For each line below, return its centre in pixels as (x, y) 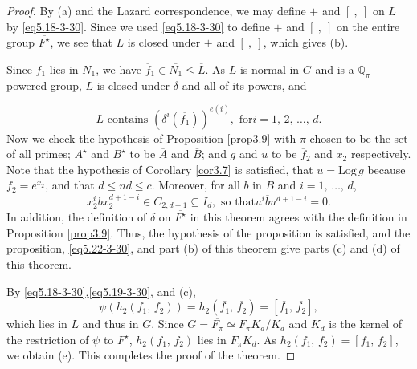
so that (238, 202)
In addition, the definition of (77, 217)
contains (128, 119)
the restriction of (48, 339)
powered (27, 85)
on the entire (368, 26)
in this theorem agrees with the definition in (298, 217)
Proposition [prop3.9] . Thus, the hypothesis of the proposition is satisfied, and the (208, 232)
